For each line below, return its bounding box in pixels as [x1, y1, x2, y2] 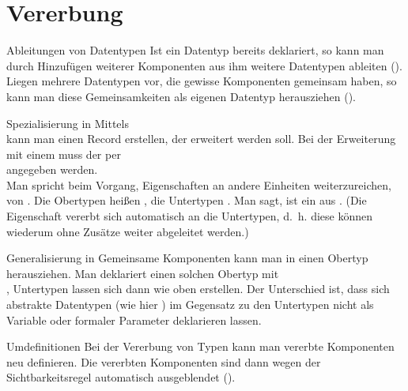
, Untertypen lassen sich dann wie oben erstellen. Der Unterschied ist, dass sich [6, 280, 390, 297]
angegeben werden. [6, 161, 98, 178]
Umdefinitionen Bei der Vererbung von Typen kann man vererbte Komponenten [6, 338, 395, 355]
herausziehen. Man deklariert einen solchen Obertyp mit [6, 265, 279, 281]
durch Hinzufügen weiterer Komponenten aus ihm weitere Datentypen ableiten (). [6, 57, 402, 73]
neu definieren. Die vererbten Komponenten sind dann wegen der [6, 353, 321, 370]
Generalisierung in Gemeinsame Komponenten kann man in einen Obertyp [6, 250, 368, 266]
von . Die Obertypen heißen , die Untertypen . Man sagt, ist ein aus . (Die [6, 192, 367, 209]
